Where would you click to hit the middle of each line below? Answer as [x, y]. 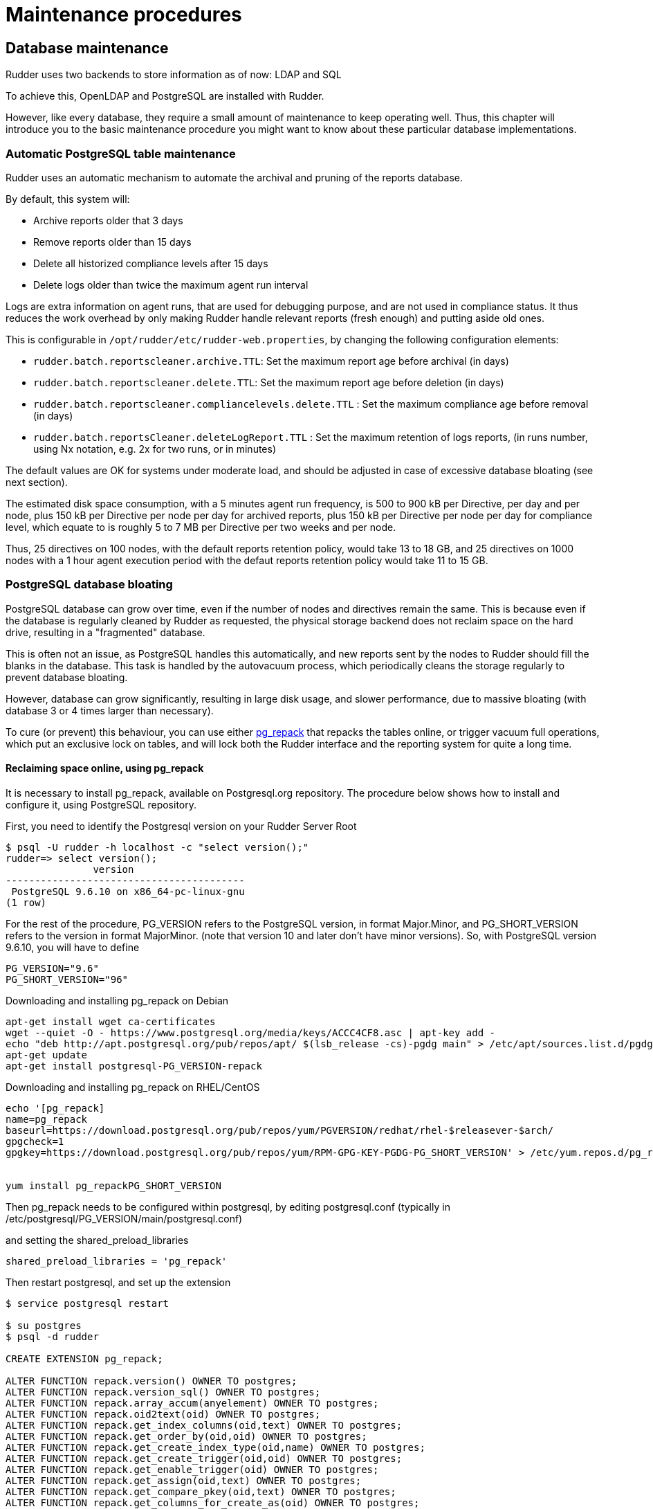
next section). [37, 482]
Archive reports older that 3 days [108, 220]
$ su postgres [44, 1325]
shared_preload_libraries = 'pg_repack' [117, 1261]
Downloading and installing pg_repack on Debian [117, 1000]
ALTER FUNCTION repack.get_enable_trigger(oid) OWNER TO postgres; [192, 1469]
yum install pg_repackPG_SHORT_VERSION [113, 1185]
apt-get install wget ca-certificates [111, 1021]
